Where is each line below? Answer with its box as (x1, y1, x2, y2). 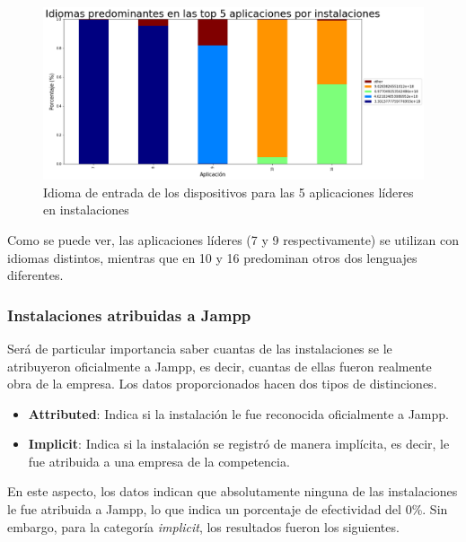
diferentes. (7, 266, 64, 284)
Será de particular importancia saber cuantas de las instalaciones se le (7, 338, 392, 357)
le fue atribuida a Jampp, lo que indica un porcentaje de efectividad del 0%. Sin (7, 500, 448, 519)
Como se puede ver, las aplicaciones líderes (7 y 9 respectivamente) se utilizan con (7, 230, 459, 249)
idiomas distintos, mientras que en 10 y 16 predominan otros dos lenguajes (7, 248, 418, 267)
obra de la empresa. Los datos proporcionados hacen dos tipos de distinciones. (7, 374, 437, 393)
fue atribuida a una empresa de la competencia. (28, 451, 290, 470)
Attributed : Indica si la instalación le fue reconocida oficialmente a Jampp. (28, 404, 449, 423)
